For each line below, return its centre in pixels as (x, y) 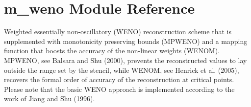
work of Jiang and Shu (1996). (50, 98)
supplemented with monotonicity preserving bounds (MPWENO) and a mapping (126, 41)
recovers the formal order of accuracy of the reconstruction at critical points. (119, 79)
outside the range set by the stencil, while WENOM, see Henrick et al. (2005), (122, 70)
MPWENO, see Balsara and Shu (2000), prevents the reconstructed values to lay (125, 60)
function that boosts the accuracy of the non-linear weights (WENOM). (112, 51)
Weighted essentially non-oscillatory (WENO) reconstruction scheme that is (118, 32)
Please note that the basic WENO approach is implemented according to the (119, 89)
